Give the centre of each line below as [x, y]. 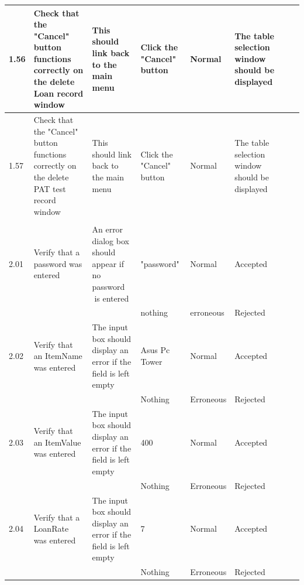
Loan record [58, 93]
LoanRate [51, 528]
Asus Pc [155, 350]
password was [58, 263]
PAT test [50, 188]
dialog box [110, 240]
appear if [108, 263]
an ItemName [58, 356]
